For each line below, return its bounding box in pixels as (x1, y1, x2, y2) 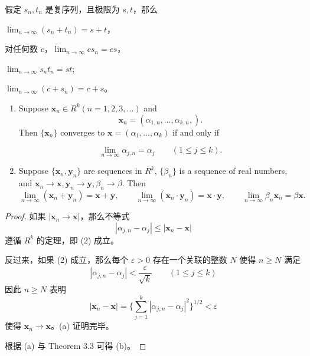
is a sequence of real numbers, (179, 164, 288, 177)
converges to (60, 126, 105, 138)
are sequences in (83, 164, 142, 177)
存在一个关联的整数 (152, 253, 227, 266)
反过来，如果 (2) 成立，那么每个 (5, 253, 129, 266)
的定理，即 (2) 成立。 (36, 233, 119, 246)
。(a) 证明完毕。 (51, 319, 114, 332)
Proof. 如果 (5, 210, 46, 222)
